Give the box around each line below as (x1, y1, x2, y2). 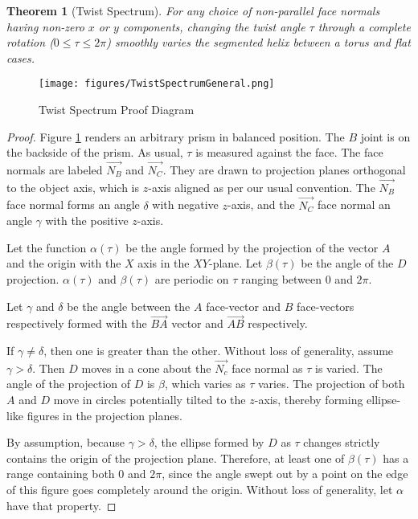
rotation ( (6, 34, 54, 51)
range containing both (6, 465, 115, 482)
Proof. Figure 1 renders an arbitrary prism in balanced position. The (6, 128, 345, 145)
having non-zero (6, 18, 84, 35)
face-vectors (297, 297, 354, 314)
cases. (6, 49, 35, 66)
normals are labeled (6, 161, 103, 178)
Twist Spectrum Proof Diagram (39, 101, 195, 118)
